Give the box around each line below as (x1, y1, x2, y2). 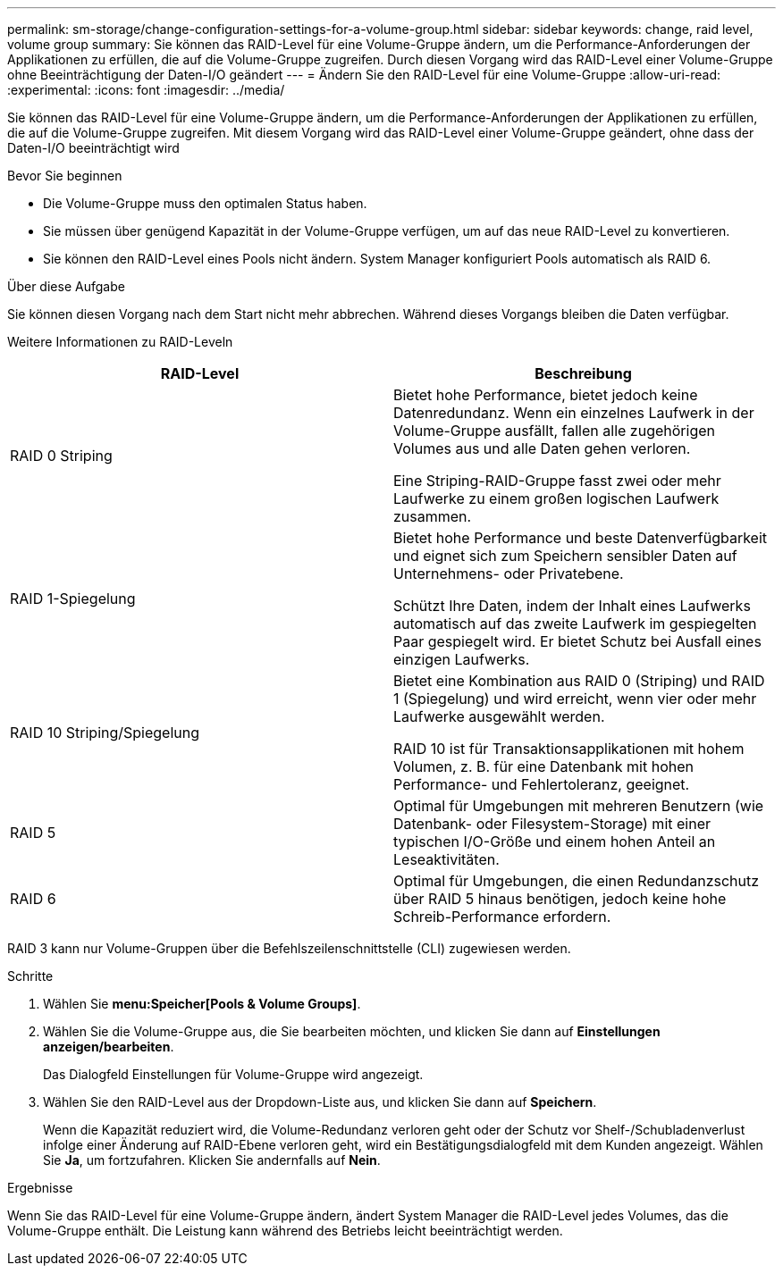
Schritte (7, 968, 54, 984)
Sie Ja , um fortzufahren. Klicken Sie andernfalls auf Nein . (43, 1152, 381, 1168)
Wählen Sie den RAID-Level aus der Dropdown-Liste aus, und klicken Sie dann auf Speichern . (43, 1094, 597, 1110)
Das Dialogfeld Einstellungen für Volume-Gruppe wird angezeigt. (43, 1067, 424, 1082)
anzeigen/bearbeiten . (43, 1039, 174, 1054)
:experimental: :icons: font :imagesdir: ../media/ (7, 82, 285, 97)
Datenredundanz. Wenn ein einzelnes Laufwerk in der (393, 404, 754, 422)
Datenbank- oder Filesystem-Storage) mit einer (393, 815, 711, 833)
